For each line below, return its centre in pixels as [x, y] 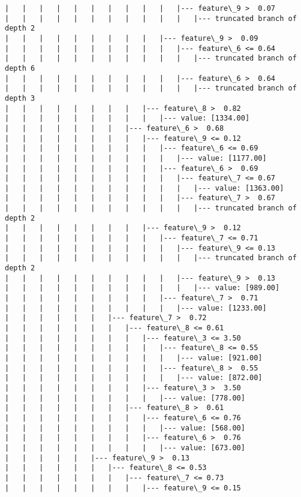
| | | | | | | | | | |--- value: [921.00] [134, 358]
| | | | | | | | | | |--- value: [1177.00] [136, 158]
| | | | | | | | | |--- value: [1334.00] [127, 118]
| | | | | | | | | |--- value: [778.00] [125, 398]
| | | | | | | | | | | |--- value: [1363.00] [145, 188]
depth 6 [20, 68]
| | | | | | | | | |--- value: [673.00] [125, 448]
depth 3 [20, 98]
